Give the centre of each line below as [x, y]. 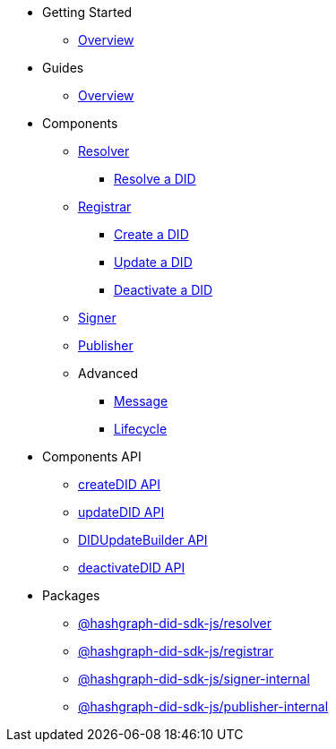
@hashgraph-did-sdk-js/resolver [175, 623]
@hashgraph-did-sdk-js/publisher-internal [203, 706]
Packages [71, 595]
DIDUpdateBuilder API [143, 540]
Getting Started [87, 12]
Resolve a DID [155, 179]
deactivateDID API [132, 568]
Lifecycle [141, 429]
